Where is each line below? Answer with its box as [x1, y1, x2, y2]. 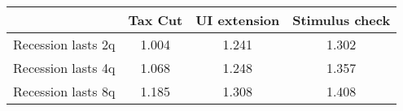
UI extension [195, 11, 280, 29]
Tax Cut [128, 11, 183, 29]
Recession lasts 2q [13, 35, 116, 53]
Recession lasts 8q [13, 82, 116, 100]
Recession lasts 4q [13, 58, 116, 77]
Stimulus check [292, 11, 391, 29]
